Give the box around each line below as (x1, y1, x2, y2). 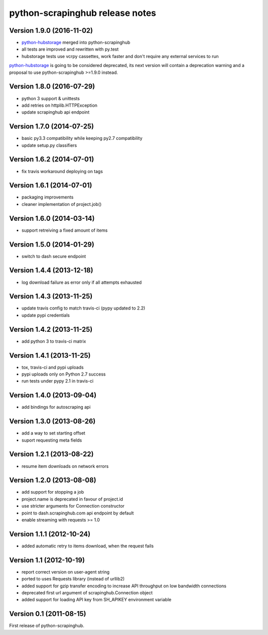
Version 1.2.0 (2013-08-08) (9, 476, 96, 485)
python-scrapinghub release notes (9, 7, 156, 18)
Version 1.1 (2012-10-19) (9, 556, 85, 564)
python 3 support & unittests (21, 95, 80, 101)
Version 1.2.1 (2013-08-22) (9, 450, 94, 458)
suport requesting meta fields (21, 437, 82, 443)
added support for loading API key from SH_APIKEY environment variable (21, 597, 172, 603)
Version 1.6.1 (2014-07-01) (9, 181, 92, 190)
